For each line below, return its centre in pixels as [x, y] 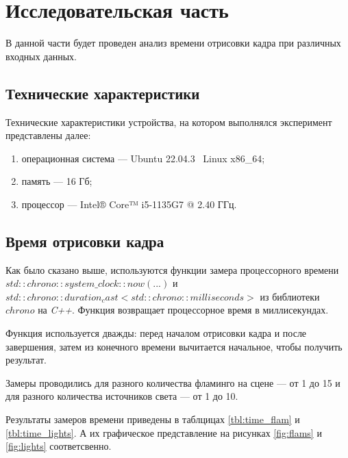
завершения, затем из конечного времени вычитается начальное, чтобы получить [174, 346]
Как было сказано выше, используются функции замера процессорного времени [172, 269]
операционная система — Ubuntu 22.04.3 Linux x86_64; [143, 158]
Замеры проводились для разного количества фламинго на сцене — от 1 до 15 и [173, 382]
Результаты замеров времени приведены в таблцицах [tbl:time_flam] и [153, 419]
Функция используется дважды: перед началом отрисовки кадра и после [156, 333]
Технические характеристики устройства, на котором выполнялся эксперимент [169, 122]
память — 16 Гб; [57, 181]
